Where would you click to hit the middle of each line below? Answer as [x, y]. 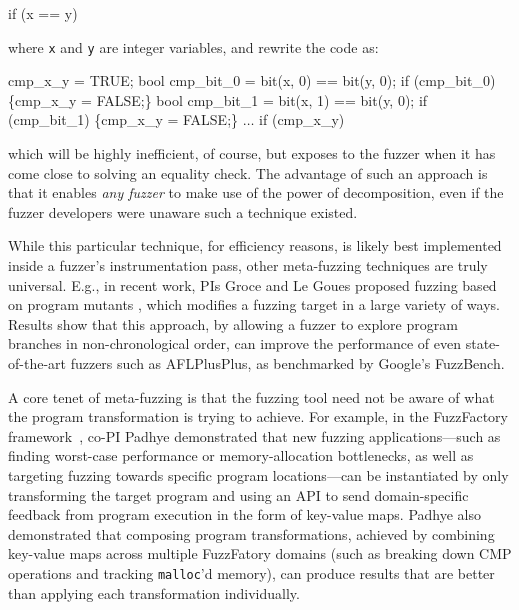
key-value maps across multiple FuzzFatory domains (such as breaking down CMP [260, 553]
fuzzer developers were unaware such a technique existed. [183, 211]
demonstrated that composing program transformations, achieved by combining [251, 533]
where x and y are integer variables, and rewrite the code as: [193, 46]
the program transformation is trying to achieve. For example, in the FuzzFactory [258, 416]
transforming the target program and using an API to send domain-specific [238, 494]
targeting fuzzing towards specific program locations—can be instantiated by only [258, 474]
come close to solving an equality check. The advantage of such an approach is [248, 172]
